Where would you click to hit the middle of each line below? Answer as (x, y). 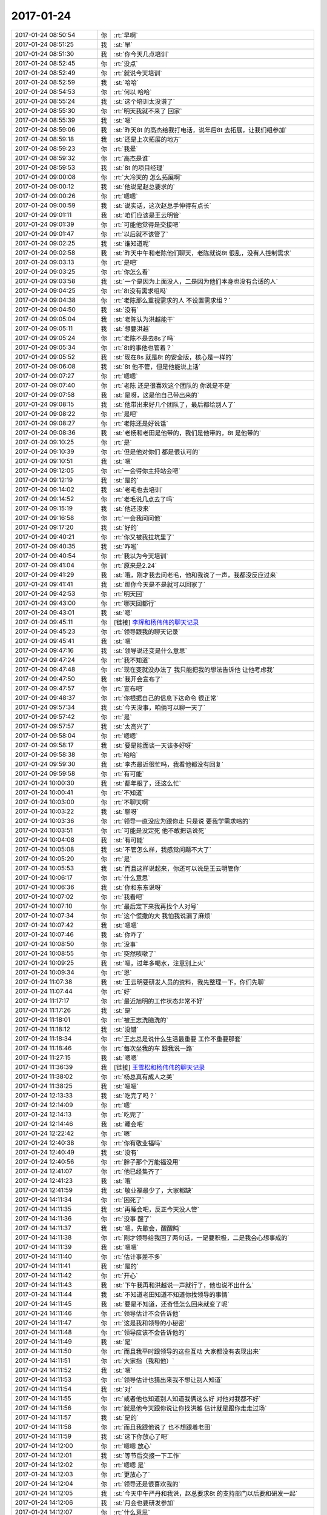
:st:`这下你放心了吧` (142, 1436)
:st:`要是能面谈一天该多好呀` (154, 745)
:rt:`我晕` (126, 148)
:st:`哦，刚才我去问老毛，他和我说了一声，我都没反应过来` (196, 574)
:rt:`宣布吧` (129, 688)
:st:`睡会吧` (130, 1124)
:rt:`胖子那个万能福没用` (147, 1162)
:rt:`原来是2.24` (136, 565)
